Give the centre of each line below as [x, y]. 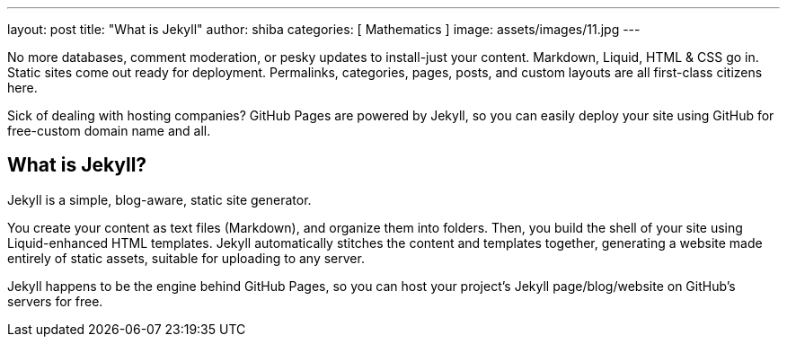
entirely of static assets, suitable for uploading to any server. [186, 258]
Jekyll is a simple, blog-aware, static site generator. [159, 199]
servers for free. [55, 301]
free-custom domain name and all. [109, 131]
